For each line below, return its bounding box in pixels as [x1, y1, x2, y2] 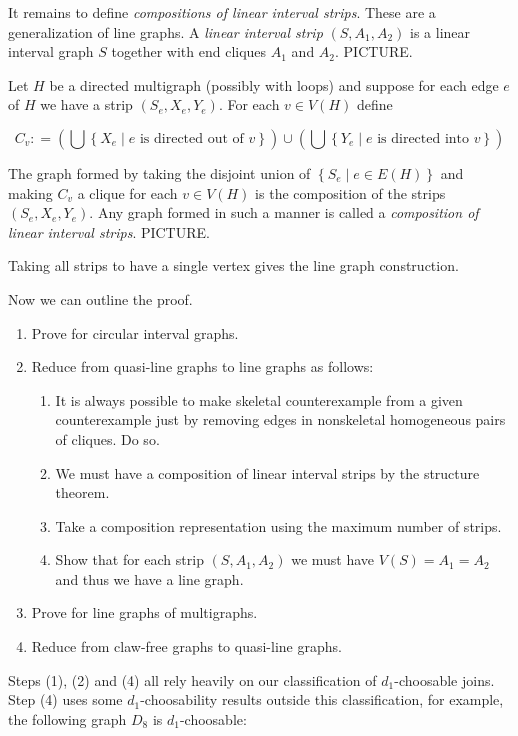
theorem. [55, 482, 110, 503]
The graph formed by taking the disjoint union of [8, 162, 311, 183]
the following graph [8, 708, 127, 729]
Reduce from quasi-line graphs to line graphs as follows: [31, 356, 374, 377]
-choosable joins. [394, 669, 495, 690]
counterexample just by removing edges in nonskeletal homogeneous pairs [55, 409, 506, 430]
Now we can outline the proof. [8, 288, 193, 309]
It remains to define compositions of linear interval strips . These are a [8, 2, 436, 22]
